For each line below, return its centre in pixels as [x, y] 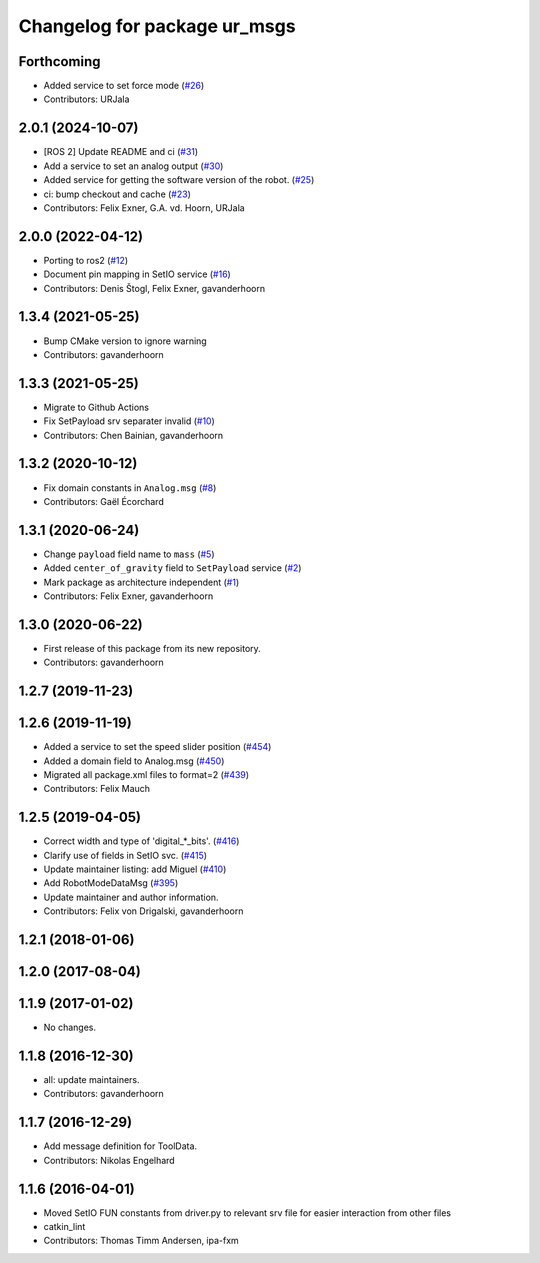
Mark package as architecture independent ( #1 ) [141, 582]
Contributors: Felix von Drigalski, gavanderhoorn [143, 911]
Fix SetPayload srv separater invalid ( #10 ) [129, 421]
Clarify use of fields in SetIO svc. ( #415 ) [125, 855]
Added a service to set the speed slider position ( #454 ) [157, 747]
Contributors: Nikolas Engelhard [109, 1160]
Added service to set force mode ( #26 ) [124, 86]
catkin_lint [64, 1227]
